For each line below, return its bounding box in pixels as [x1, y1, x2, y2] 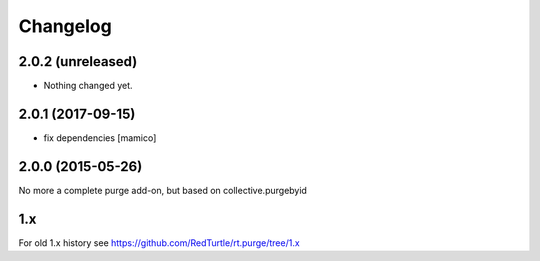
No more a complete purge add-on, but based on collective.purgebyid [18, 184, 307, 196]
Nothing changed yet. [43, 80, 134, 92]
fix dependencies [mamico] [43, 131, 157, 144]
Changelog [18, 15, 112, 37]
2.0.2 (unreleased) [18, 53, 138, 70]
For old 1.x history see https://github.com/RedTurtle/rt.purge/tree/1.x [18, 236, 300, 249]
